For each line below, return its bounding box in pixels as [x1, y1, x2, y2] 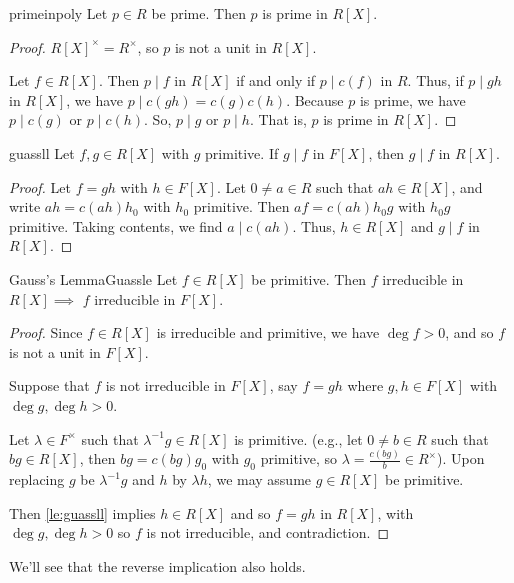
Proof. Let [9, 176, 71, 197]
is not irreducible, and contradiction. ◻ [146, 522, 390, 543]
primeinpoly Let [9, 3, 108, 23]
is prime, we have [359, 89, 466, 110]
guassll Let [9, 142, 75, 163]
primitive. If [205, 142, 279, 163]
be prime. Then [151, 3, 246, 23]
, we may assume [207, 469, 312, 490]
